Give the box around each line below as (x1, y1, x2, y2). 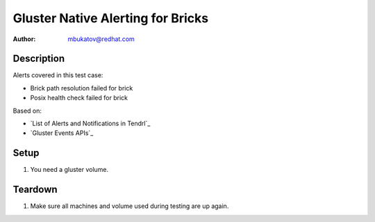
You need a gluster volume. (30, 166, 109, 174)
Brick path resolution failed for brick (30, 84, 133, 92)
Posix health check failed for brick (30, 94, 128, 102)
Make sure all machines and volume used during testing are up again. (30, 202, 229, 210)
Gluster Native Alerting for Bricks (12, 10, 208, 26)
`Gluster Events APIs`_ (30, 129, 94, 137)
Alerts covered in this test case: (12, 71, 103, 79)
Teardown (12, 184, 58, 196)
